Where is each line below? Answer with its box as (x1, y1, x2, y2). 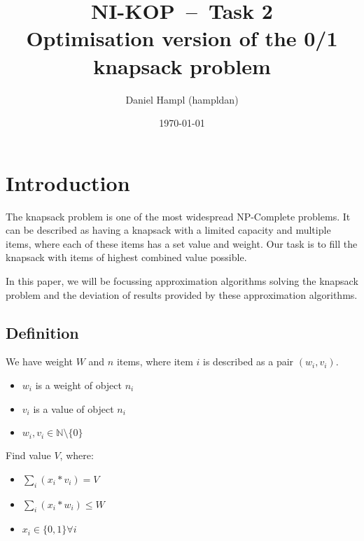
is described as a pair (203, 354, 294, 369)
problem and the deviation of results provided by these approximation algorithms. (6, 287, 358, 302)
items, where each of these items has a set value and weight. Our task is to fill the (6, 236, 358, 251)
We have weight (6, 354, 73, 369)
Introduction (6, 168, 130, 197)
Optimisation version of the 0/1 (26, 24, 338, 52)
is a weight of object (35, 377, 122, 392)
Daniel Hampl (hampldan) (125, 92, 239, 106)
